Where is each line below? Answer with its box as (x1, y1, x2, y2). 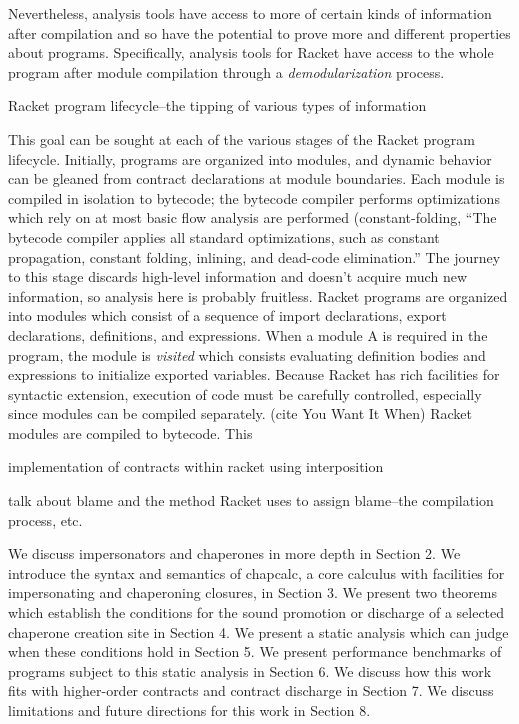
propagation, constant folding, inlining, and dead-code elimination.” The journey (8, 246, 501, 267)
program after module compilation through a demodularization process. (8, 61, 445, 82)
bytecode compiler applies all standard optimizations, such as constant (8, 226, 440, 247)
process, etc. (8, 509, 83, 530)
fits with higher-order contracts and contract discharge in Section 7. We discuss (8, 680, 494, 701)
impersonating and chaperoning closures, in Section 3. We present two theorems (8, 582, 498, 603)
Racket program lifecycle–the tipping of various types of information (8, 95, 427, 116)
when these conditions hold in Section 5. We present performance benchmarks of (8, 641, 502, 662)
